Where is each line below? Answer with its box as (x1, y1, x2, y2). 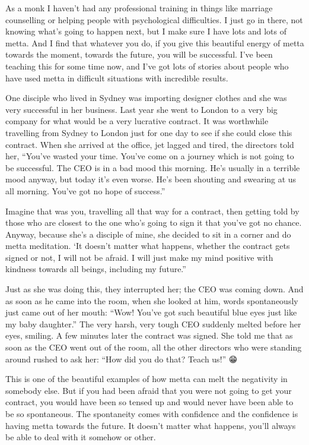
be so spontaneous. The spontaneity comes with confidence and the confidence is (5, 408, 298, 419)
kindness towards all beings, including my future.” (5, 263, 186, 275)
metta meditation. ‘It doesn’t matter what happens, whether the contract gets (5, 239, 290, 252)
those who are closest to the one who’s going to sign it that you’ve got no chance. (5, 216, 302, 229)
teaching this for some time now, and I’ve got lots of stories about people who (5, 59, 289, 72)
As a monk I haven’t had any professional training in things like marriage (5, 2, 273, 14)
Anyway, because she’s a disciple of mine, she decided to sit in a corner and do (5, 228, 291, 240)
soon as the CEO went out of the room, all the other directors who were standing (5, 341, 302, 354)
